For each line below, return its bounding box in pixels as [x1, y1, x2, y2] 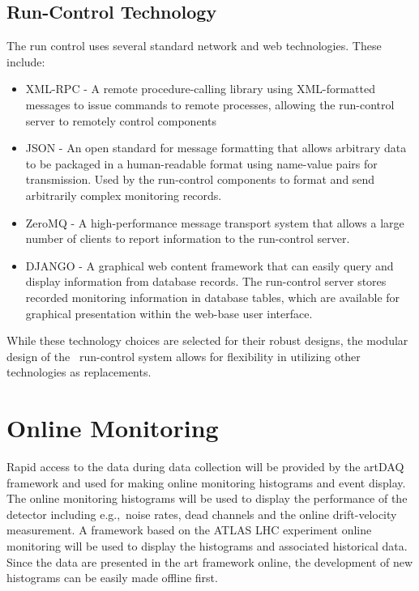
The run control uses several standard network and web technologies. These [6, 37, 382, 54]
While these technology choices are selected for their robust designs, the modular [6, 332, 408, 349]
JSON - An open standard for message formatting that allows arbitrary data [25, 139, 407, 156]
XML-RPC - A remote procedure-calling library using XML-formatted [25, 80, 376, 97]
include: [6, 53, 45, 70]
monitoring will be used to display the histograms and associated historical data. [6, 537, 408, 554]
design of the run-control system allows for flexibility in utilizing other [6, 347, 361, 364]
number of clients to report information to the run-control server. [25, 230, 350, 247]
